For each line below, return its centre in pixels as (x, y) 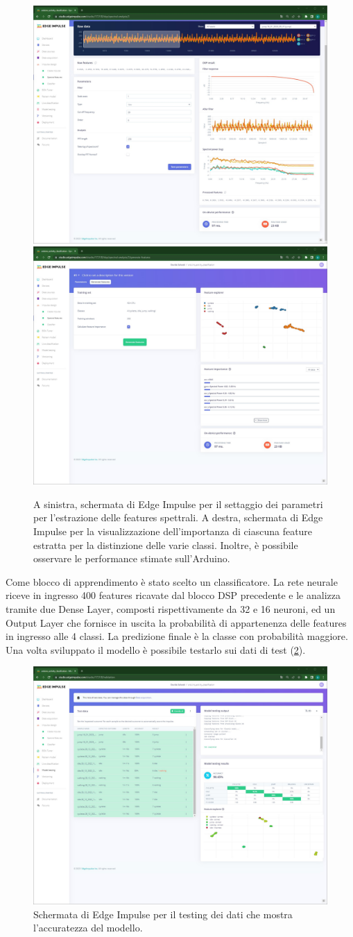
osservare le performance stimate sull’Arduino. (132, 558)
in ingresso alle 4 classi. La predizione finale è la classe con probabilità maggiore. (177, 636)
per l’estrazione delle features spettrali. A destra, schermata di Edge (178, 517)
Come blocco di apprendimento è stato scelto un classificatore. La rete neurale (172, 581)
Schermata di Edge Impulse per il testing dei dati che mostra (163, 914)
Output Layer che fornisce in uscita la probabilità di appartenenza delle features (176, 622)
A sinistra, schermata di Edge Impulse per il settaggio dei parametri (178, 504)
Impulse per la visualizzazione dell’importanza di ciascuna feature (173, 531)
